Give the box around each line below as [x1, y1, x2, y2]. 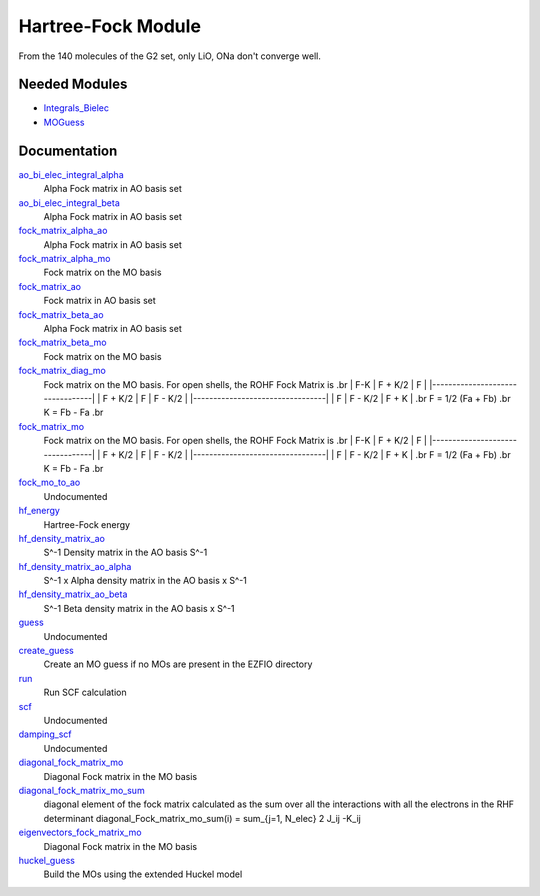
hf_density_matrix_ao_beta [18, 588, 128, 600]
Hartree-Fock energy [43, 518, 130, 530]
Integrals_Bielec [43, 102, 110, 114]
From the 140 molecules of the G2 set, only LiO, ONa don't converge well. [18, 50, 322, 62]
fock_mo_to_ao [18, 476, 81, 489]
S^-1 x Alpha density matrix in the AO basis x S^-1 [43, 575, 247, 587]
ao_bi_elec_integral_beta [18, 196, 120, 209]
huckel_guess [18, 854, 75, 866]
